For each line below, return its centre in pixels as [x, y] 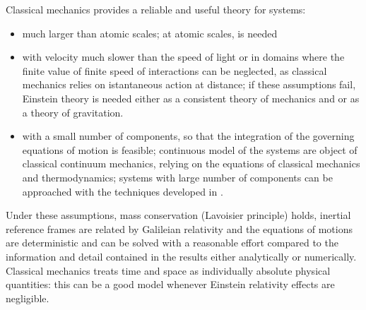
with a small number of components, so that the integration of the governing [188, 136]
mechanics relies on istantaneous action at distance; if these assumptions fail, [189, 84]
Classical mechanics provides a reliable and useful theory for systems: [156, 9]
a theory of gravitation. [73, 112]
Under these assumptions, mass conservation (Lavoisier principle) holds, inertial [178, 215]
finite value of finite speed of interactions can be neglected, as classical [175, 70]
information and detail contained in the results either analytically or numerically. [181, 256]
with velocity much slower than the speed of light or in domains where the [183, 57]
